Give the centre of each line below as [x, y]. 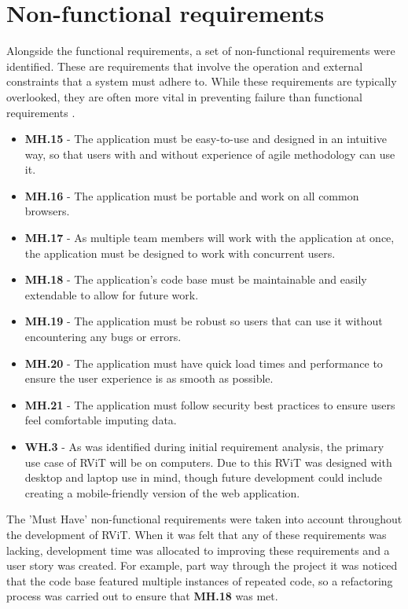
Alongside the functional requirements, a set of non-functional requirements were [201, 51]
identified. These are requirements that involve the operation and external [185, 66]
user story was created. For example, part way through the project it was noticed [202, 565]
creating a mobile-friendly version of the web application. [162, 492]
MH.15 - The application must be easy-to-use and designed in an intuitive [206, 139]
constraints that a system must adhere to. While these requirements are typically [202, 81]
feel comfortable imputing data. [101, 420]
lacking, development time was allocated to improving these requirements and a [198, 550]
